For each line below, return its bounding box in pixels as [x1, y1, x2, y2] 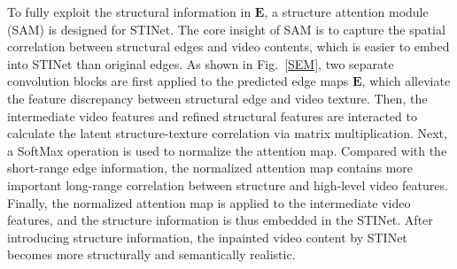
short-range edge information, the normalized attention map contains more [7, 158, 414, 177]
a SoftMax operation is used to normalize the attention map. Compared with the [7, 141, 447, 159]
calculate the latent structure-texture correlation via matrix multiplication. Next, [7, 124, 447, 142]
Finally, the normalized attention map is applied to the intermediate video [7, 193, 411, 211]
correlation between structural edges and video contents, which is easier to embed [7, 37, 450, 56]
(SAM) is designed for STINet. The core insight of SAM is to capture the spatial [7, 19, 445, 38]
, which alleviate [361, 72, 451, 90]
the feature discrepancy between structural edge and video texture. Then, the [7, 88, 428, 107]
